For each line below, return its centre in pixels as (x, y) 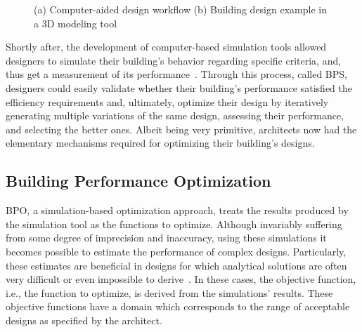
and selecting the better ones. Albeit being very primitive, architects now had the (181, 129)
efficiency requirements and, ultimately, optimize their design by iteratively (167, 101)
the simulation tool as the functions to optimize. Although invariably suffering (174, 224)
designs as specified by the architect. (84, 320)
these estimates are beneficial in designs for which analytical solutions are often (176, 265)
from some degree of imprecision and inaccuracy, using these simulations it (166, 238)
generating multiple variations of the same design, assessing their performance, (175, 115)
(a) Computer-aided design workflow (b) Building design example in (180, 9)
